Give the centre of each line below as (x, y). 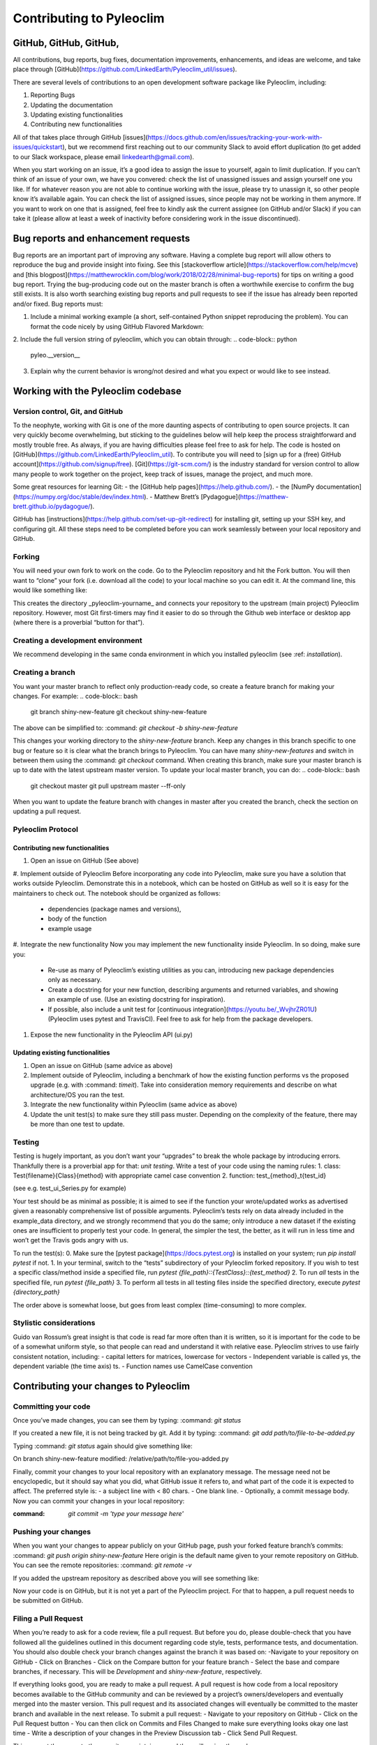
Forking (26, 556)
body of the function (77, 919)
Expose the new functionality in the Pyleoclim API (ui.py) (112, 1035)
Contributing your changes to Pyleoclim (102, 1386)
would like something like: (50, 591)
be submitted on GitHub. (48, 1601)
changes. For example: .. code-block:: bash (75, 696)
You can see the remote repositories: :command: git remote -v (102, 1565)
